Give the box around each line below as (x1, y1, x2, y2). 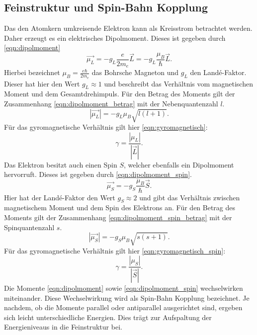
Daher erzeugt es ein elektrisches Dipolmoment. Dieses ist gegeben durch (4, 32, 226, 43)
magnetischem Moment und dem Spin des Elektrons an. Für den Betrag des (4, 202, 236, 213)
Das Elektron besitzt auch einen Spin (4, 159, 117, 169)
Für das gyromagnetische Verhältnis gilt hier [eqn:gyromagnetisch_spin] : (4, 245, 226, 255)
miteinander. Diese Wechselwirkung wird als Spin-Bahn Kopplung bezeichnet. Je (4, 292, 250, 303)
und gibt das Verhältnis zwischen (139, 192, 240, 202)
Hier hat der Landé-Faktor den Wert (4, 192, 115, 202)
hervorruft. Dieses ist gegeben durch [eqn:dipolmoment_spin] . (4, 169, 192, 179)
